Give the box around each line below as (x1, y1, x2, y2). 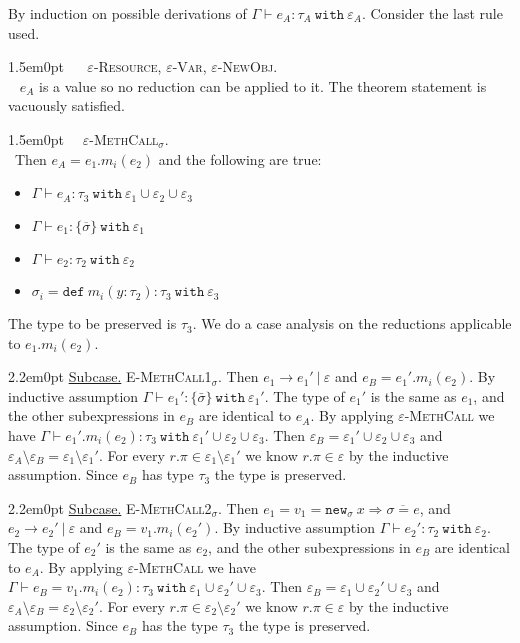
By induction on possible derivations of (8, 3, 247, 23)
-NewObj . (217, 56, 278, 77)
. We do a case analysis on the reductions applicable (192, 313, 512, 334)
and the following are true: (158, 148, 322, 169)
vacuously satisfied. (8, 95, 125, 116)
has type (141, 464, 194, 485)
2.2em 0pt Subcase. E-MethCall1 (8, 366, 212, 387)
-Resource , (93, 56, 162, 77)
